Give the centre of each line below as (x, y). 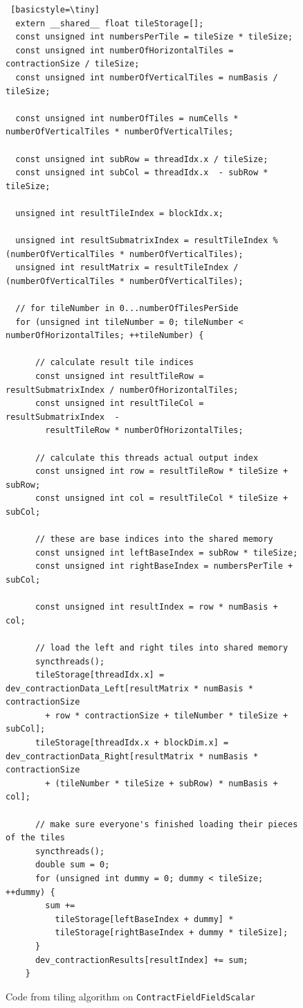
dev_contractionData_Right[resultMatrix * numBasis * (132, 756)
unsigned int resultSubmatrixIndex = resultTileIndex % (147, 241)
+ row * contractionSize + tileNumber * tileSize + (167, 715)
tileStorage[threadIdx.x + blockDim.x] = (132, 743)
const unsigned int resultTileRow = (119, 377)
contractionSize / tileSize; (73, 64)
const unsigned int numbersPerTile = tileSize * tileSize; (154, 37)
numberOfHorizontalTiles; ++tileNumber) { (105, 336)
